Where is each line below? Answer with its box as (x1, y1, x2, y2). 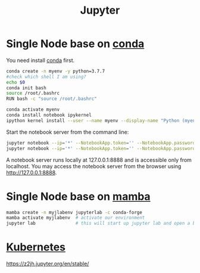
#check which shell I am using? (6, 74, 86, 80)
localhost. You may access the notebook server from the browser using (6, 162, 182, 170)
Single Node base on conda (6, 37, 145, 51)
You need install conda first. (6, 57, 75, 64)
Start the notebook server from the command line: (6, 128, 129, 136)
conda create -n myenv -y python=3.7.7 (6, 68, 105, 74)
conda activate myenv (6, 106, 60, 113)
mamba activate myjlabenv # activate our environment (6, 215, 145, 221)
